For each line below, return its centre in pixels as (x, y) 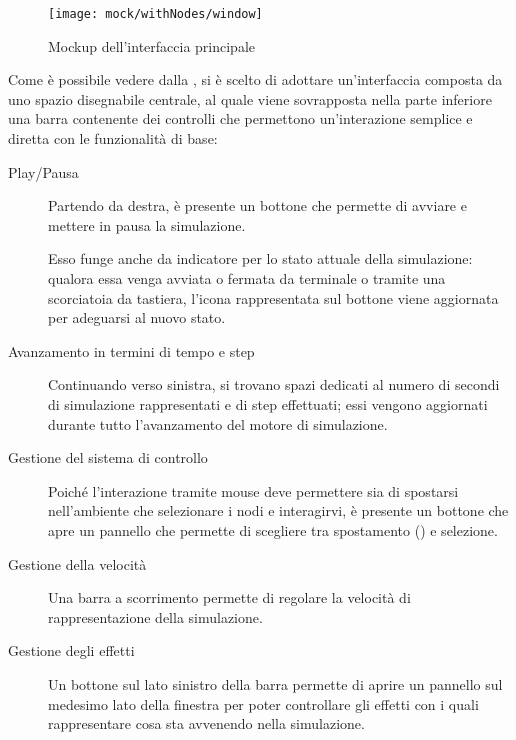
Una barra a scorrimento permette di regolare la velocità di (229, 597)
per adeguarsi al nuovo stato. (137, 317)
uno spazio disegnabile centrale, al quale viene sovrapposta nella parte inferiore (250, 98)
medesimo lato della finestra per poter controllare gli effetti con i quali (263, 703)
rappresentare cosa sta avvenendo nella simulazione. (206, 723)
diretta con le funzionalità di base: (113, 138)
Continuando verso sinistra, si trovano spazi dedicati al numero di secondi (274, 384)
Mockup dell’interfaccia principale (152, 45)
